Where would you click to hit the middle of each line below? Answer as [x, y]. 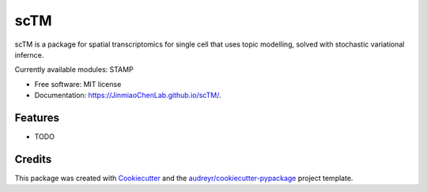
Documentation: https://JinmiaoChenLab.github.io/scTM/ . [128, 96]
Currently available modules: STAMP [74, 70]
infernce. [29, 55]
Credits [33, 159]
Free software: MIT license [78, 84]
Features [37, 117]
